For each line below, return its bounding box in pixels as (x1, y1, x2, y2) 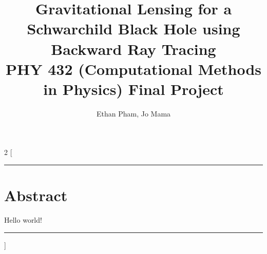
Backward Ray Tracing (51, 38, 216, 59)
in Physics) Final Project (43, 78, 224, 99)
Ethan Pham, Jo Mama (96, 108, 171, 119)
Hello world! (4, 214, 42, 225)
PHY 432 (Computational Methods (5, 58, 262, 79)
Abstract (4, 185, 68, 206)
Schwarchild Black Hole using (27, 18, 240, 39)
